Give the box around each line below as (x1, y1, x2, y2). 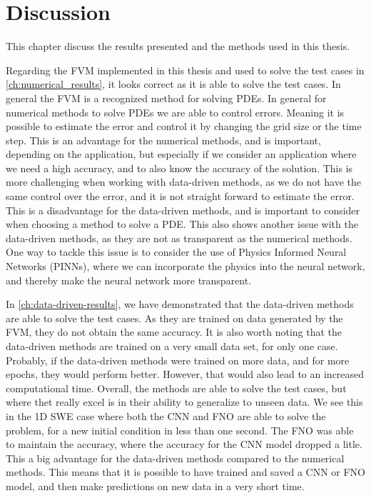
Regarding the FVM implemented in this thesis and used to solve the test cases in (6, 62, 365, 77)
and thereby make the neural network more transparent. (6, 272, 252, 287)
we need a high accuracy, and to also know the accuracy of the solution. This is (6, 160, 353, 175)
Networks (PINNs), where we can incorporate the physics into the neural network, (6, 259, 365, 274)
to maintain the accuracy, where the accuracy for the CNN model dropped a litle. (6, 437, 362, 452)
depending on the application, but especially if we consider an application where (6, 146, 357, 161)
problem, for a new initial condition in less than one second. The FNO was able (6, 422, 354, 437)
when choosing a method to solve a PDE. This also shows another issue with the (6, 216, 358, 231)
